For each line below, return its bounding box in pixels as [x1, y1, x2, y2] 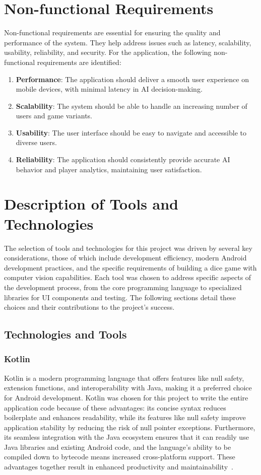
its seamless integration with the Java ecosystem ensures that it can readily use [4, 432, 249, 442]
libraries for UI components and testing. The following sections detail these [4, 292, 236, 302]
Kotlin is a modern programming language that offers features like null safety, [4, 372, 244, 383]
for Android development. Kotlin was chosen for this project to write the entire [4, 392, 248, 402]
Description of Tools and [4, 193, 178, 214]
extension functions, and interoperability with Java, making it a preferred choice [4, 382, 252, 393]
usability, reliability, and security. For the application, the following [4, 47, 212, 57]
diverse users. [16, 137, 57, 148]
